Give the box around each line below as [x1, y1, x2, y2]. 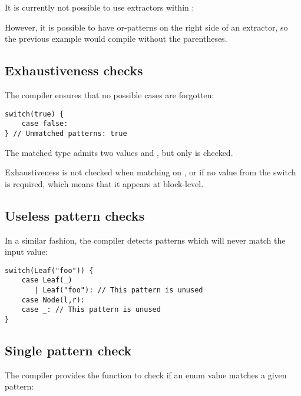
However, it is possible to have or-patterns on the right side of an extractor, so [5, 21, 288, 33]
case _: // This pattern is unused [21, 305, 161, 314]
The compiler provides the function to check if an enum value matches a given [5, 368, 287, 381]
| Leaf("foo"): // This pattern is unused [34, 286, 203, 295]
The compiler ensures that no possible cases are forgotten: [5, 88, 214, 101]
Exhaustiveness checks [5, 61, 143, 79]
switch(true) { [5, 109, 64, 118]
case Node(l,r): [21, 295, 85, 304]
